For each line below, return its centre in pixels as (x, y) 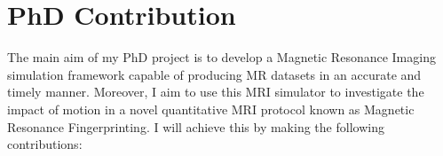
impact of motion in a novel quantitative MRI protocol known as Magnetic (211, 109)
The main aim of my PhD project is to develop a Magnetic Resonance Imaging (221, 57)
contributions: (45, 144)
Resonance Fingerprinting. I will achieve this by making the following (196, 126)
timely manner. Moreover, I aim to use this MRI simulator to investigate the (216, 92)
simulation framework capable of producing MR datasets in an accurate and (214, 74)
